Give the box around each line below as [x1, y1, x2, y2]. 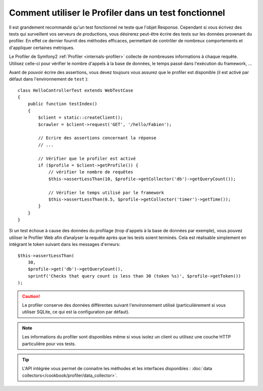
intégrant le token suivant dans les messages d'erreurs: [9, 242, 120, 247]
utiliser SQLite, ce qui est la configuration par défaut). [22, 309, 130, 315]
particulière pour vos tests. [22, 341, 76, 347]
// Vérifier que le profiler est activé [38, 156, 136, 161]
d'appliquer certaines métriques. [9, 44, 75, 51]
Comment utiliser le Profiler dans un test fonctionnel [9, 7, 225, 18]
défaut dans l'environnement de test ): [9, 76, 89, 82]
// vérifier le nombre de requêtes [48, 169, 133, 175]
